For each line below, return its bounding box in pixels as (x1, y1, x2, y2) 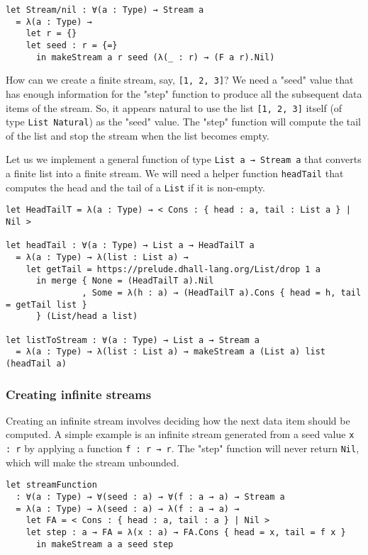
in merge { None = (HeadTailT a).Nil (35, 276, 214, 286)
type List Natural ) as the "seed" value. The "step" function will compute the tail (6, 114, 361, 129)
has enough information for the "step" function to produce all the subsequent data (6, 86, 362, 101)
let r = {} (26, 28, 77, 39)
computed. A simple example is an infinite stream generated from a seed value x (6, 427, 355, 442)
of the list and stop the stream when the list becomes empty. (6, 128, 269, 142)
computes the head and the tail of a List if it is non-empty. (6, 179, 265, 194)
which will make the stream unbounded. (6, 454, 179, 469)
